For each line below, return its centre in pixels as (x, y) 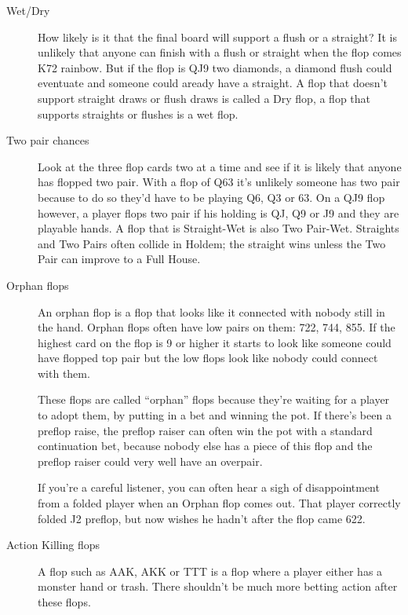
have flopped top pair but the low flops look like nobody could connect (208, 358)
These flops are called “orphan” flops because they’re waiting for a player (214, 399)
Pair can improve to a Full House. (119, 259)
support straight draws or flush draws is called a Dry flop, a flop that (204, 98)
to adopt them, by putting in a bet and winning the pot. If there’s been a (215, 415)
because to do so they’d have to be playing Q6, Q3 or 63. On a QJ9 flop (211, 197)
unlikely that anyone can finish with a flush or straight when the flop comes (220, 52)
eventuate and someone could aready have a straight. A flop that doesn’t (213, 83)
